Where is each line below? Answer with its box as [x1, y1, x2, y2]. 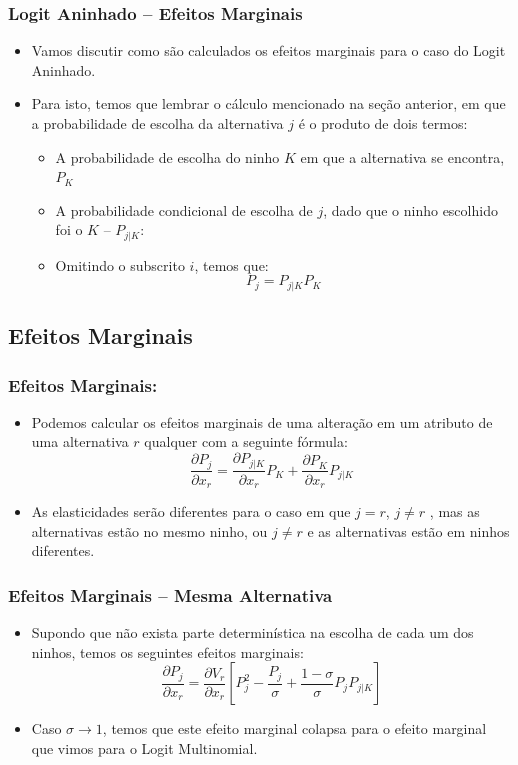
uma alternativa [31, 431, 129, 452]
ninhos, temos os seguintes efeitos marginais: [31, 641, 304, 662]
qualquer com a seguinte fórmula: [144, 431, 348, 452]
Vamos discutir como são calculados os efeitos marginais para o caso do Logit [31, 40, 506, 61]
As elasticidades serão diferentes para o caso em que [31, 501, 351, 521]
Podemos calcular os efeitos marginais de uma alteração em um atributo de [31, 411, 493, 432]
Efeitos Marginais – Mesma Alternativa [8, 582, 333, 607]
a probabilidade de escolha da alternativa [31, 113, 284, 133]
